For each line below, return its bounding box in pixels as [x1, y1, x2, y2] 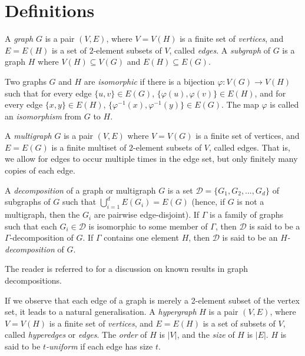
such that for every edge [5, 86, 92, 99]
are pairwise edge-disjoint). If [94, 208, 200, 221]
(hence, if [191, 195, 225, 208]
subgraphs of [5, 195, 51, 208]
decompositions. [5, 274, 62, 287]
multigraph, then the [5, 208, 80, 221]
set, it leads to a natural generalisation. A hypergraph [5, 305, 197, 318]
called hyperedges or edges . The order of [5, 328, 147, 341]
